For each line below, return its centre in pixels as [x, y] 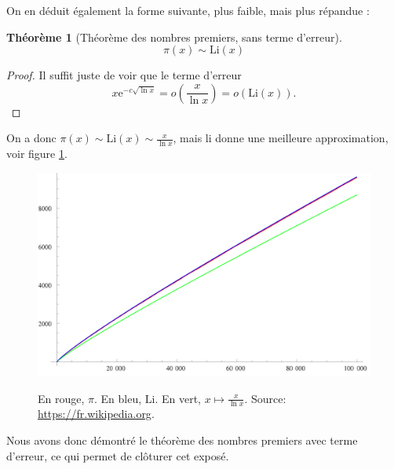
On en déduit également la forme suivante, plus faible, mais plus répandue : [188, 10]
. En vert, [178, 398]
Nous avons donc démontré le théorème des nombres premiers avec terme [182, 440]
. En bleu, [118, 398]
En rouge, [61, 398]
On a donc [31, 138]
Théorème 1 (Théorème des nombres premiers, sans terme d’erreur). [174, 37]
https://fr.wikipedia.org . [96, 414]
